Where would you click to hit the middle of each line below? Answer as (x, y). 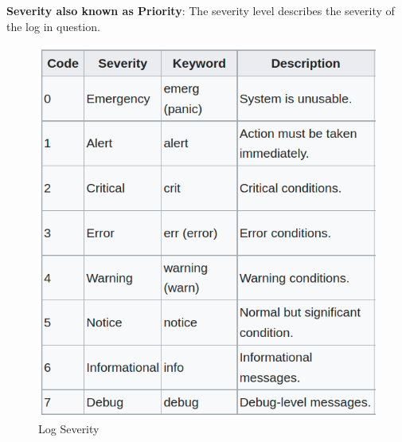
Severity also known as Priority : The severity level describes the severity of (201, 10)
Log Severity (69, 428)
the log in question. (53, 26)
